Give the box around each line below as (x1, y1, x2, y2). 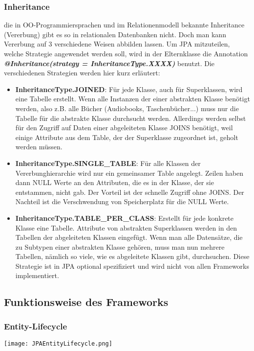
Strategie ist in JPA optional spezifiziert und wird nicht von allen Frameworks (15, 260, 250, 271)
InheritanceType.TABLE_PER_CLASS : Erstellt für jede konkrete (15, 212, 234, 223)
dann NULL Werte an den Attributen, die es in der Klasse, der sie (15, 177, 214, 187)
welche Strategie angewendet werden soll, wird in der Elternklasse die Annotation (4, 48, 248, 58)
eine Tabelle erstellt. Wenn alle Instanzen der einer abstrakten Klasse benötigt (15, 94, 250, 104)
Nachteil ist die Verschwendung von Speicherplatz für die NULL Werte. (15, 196, 229, 207)
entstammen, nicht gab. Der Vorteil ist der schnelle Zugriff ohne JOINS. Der (15, 187, 244, 197)
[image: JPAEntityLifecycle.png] (4, 340, 112, 348)
